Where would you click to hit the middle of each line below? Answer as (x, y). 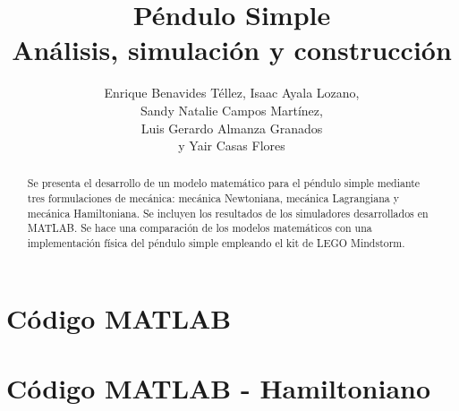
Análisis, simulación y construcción (232, 50)
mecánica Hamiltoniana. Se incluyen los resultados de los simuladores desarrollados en (228, 213)
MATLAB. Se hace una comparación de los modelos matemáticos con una (200, 228)
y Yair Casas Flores (232, 146)
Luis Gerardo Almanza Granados (232, 128)
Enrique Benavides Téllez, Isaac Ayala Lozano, (232, 93)
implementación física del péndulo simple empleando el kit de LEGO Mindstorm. (216, 243)
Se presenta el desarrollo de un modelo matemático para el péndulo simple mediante (224, 183)
